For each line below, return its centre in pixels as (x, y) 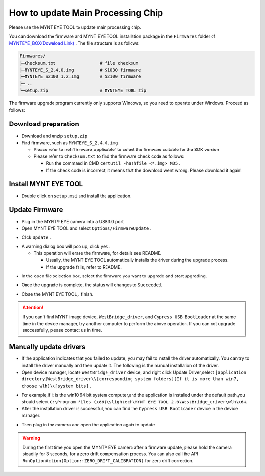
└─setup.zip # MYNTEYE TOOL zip (83, 90)
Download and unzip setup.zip (54, 136)
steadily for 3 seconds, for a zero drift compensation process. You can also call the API (110, 454)
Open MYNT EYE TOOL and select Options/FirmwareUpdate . (86, 228)
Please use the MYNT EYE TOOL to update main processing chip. (75, 27)
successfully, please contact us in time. (62, 330)
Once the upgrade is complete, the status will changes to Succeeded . (92, 285)
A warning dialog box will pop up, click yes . (66, 246)
